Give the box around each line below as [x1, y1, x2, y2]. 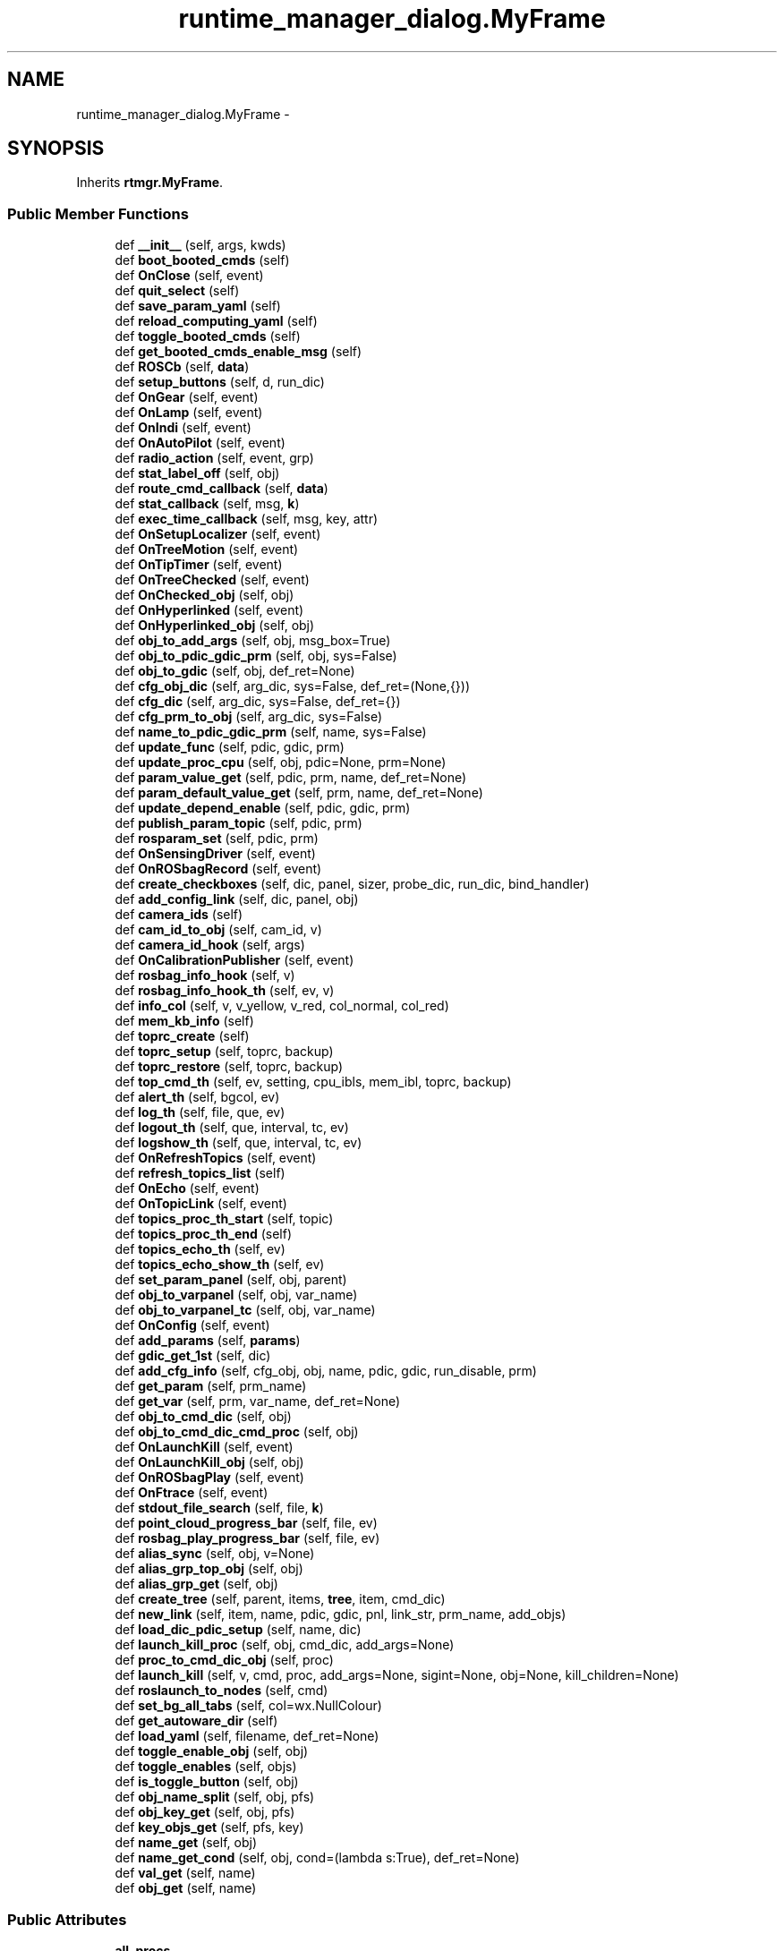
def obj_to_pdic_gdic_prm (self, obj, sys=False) [115, 648, 397, 664]
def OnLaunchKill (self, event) [115, 1439, 294, 1455]
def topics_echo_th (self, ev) [115, 1241, 285, 1257]
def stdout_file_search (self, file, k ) [115, 1500, 324, 1516]
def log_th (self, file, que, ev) [115, 1104, 285, 1120]
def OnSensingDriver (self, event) [115, 846, 316, 862]
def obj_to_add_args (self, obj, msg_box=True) [115, 633, 391, 649]
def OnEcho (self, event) [115, 1180, 260, 1197]
